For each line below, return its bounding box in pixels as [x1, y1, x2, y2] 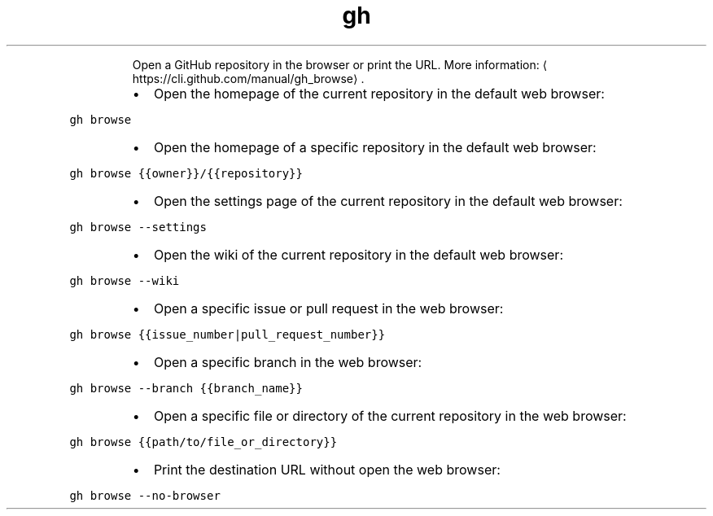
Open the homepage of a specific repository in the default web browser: [153, 138, 597, 155]
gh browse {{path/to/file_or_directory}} [69, 435, 338, 448]
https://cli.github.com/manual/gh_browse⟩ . [132, 71, 365, 85]
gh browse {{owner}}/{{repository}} [69, 166, 303, 180]
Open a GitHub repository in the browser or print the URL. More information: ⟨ [132, 57, 548, 72]
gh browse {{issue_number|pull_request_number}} [69, 327, 386, 341]
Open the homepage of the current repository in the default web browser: [153, 85, 605, 102]
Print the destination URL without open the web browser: [153, 461, 501, 478]
